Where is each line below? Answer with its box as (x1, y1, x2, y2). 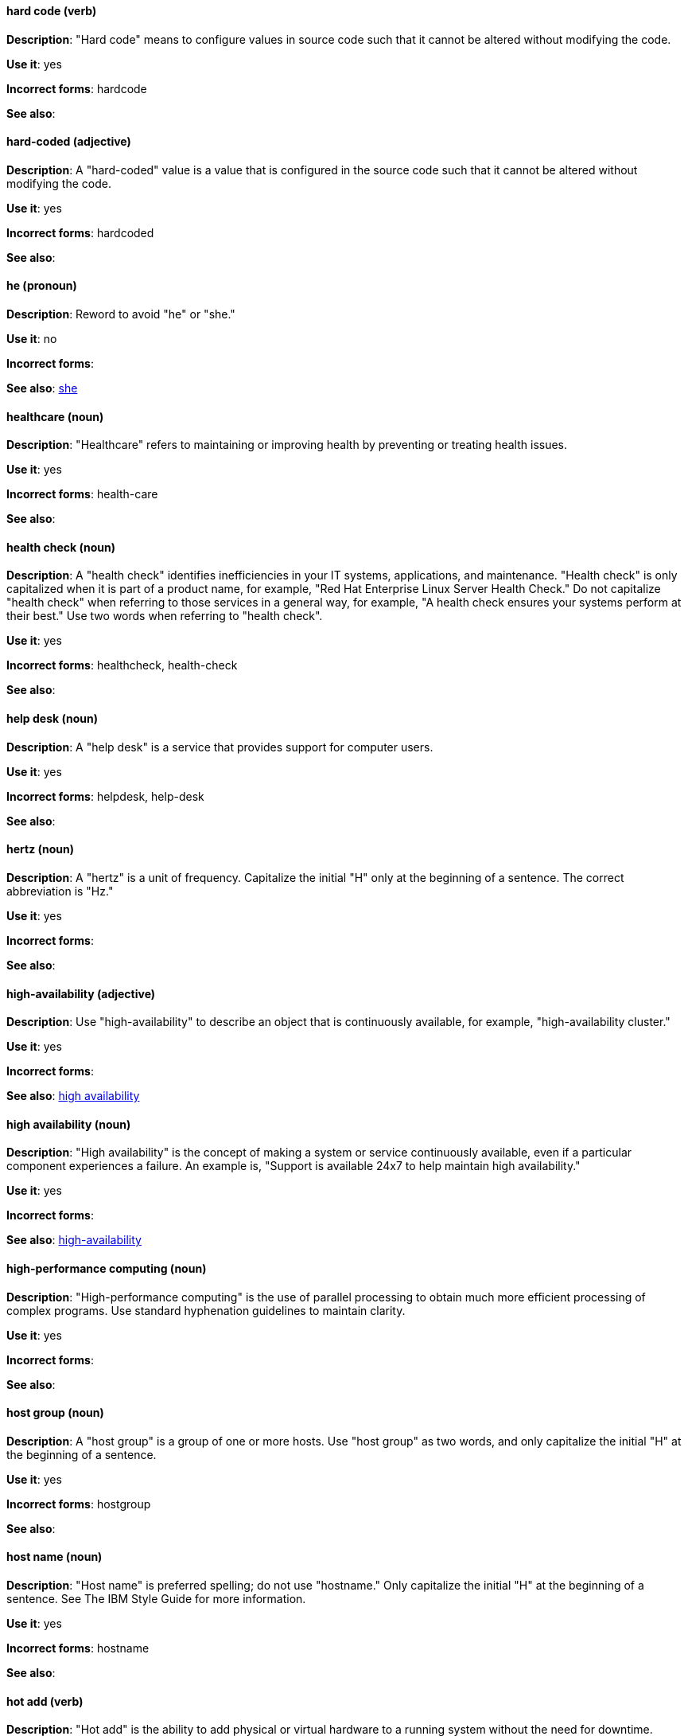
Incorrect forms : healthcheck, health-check (6, 658, 238, 673)
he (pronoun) (6, 279, 77, 293)
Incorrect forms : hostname (6, 1641, 150, 1656)
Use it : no (6, 332, 57, 346)
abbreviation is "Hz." (6, 884, 114, 898)
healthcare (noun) (6, 409, 104, 423)
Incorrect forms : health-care (6, 487, 158, 501)
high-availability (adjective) (6, 986, 156, 1001)
